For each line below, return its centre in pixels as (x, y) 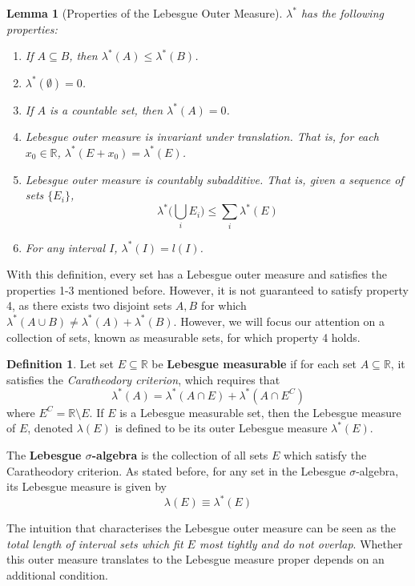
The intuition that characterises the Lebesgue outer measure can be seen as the (201, 528)
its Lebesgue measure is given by (87, 486)
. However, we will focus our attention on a (279, 321)
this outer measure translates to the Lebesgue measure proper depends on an (195, 559)
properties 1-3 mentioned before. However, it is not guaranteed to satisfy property (207, 289)
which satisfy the (325, 455)
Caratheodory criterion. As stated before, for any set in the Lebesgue (176, 470)
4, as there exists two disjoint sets (89, 305)
